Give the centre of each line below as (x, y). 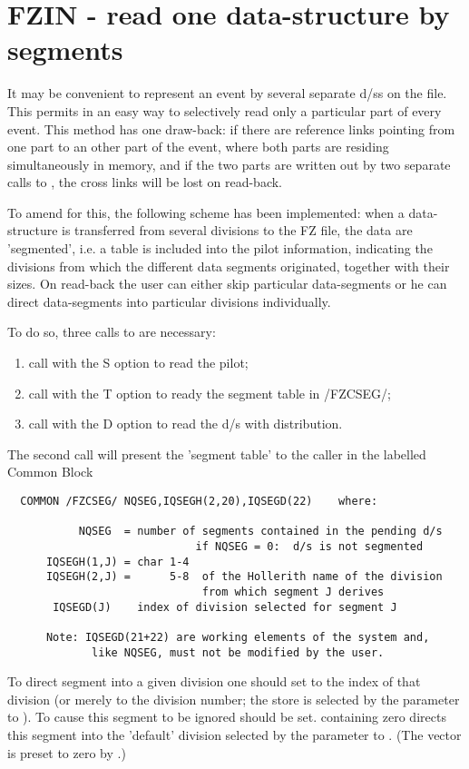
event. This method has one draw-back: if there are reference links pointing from (231, 128)
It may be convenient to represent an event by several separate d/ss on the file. (227, 93)
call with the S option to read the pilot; (138, 363)
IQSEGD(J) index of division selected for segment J (225, 607)
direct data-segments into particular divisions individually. (169, 301)
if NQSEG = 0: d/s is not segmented (309, 546)
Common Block (50, 472)
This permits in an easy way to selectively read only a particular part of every (225, 110)
